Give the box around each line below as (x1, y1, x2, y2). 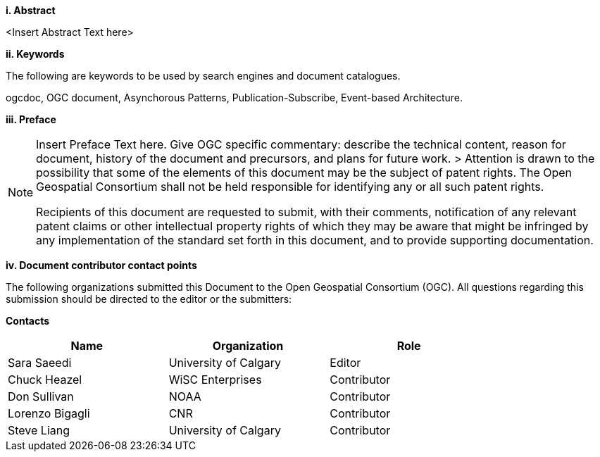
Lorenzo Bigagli (8, 406, 90, 420)
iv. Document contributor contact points (6, 259, 197, 271)
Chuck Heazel (8, 373, 82, 387)
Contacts (6, 315, 50, 327)
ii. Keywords (6, 48, 65, 60)
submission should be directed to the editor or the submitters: (6, 293, 292, 305)
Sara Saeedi (8, 356, 72, 370)
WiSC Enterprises (168, 373, 262, 387)
